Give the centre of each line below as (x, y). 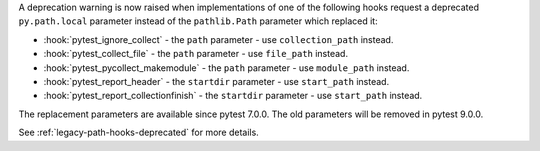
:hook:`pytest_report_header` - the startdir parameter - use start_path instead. (216, 81)
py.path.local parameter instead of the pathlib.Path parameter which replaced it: (198, 21)
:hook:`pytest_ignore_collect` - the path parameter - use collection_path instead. (218, 39)
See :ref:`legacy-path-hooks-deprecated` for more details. (138, 132)
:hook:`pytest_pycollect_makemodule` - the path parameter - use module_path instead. (226, 67)
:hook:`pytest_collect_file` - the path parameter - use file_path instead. (196, 54)
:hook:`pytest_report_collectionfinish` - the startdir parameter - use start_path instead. (233, 96)
